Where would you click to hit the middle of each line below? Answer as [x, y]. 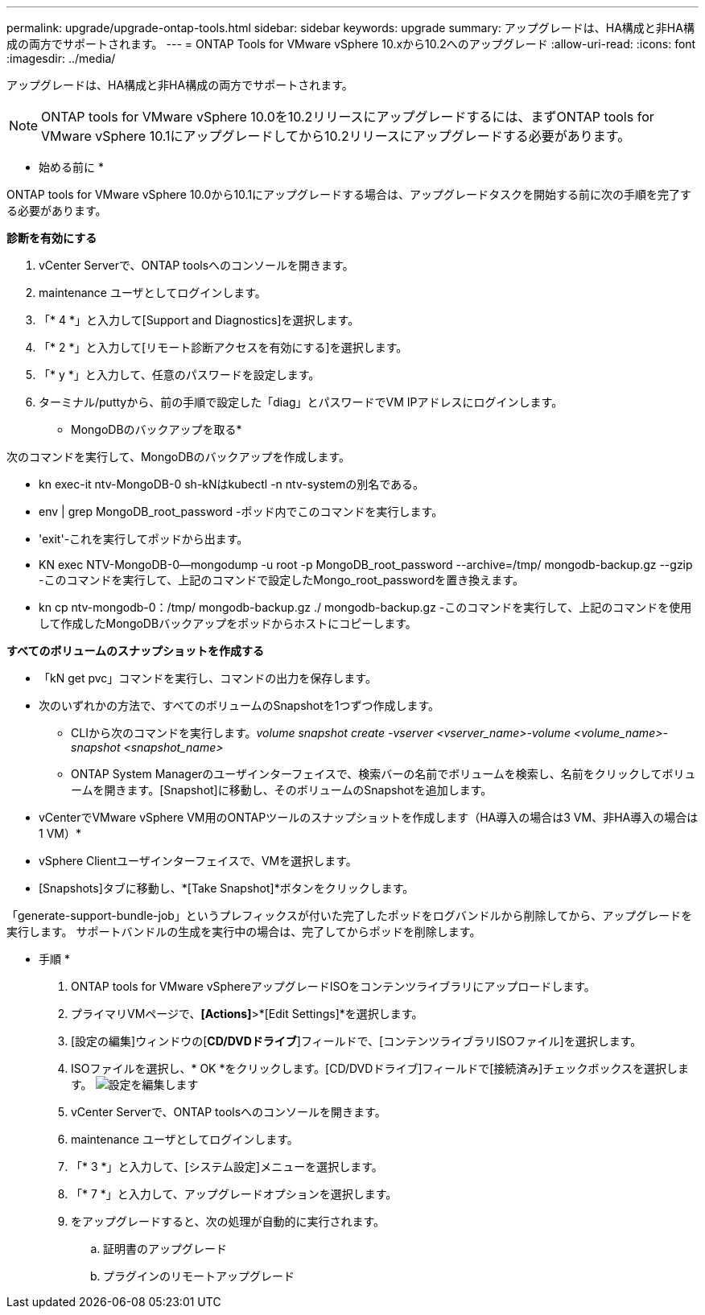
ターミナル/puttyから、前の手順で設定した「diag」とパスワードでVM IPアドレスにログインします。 [301, 402]
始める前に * [71, 167]
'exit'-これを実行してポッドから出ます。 [144, 539]
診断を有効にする [52, 238]
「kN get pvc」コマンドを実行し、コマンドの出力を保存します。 [208, 678]
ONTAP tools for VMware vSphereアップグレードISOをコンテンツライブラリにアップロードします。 [333, 986]
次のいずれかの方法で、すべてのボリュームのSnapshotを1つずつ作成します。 [239, 705]
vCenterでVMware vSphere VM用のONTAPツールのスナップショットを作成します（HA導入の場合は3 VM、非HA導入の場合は [369, 817]
